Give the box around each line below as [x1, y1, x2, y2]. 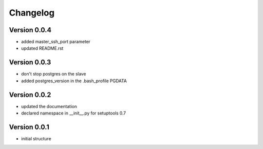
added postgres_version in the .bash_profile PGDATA [21, 78, 127, 84]
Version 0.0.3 [9, 58, 51, 67]
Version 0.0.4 [9, 26, 52, 34]
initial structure [21, 135, 51, 141]
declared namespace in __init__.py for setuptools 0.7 [21, 110, 126, 116]
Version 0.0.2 [9, 91, 51, 99]
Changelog [9, 7, 55, 18]
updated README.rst [21, 45, 63, 51]
